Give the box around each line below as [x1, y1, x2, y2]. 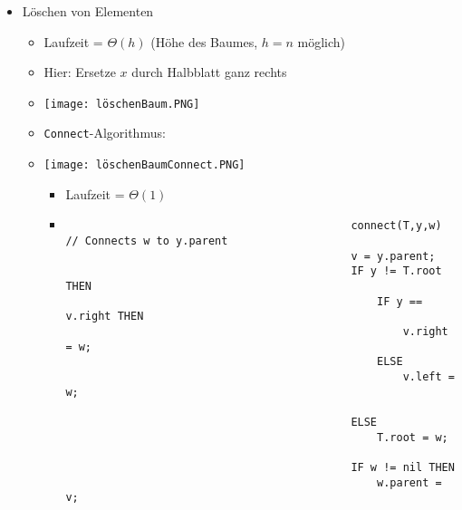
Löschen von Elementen [22, 2, 154, 20]
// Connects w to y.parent [65, 235, 228, 247]
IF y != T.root [351, 265, 442, 278]
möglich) [297, 32, 346, 51]
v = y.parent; [351, 249, 436, 263]
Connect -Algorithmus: [43, 123, 166, 142]
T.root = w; [377, 430, 448, 444]
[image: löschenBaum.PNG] [43, 97, 200, 111]
